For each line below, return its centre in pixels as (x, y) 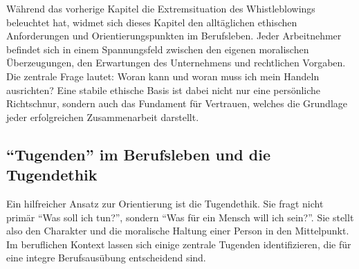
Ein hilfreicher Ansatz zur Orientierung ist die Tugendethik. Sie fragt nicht (165, 203)
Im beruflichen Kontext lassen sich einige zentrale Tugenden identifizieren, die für (179, 244)
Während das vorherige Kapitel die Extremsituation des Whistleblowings (161, 8)
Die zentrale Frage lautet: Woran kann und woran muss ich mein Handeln (163, 76)
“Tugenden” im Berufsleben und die (138, 154)
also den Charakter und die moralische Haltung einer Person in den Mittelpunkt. (178, 231)
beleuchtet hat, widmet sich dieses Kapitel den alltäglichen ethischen (152, 22)
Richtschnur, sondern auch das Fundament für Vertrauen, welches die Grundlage (177, 103)
